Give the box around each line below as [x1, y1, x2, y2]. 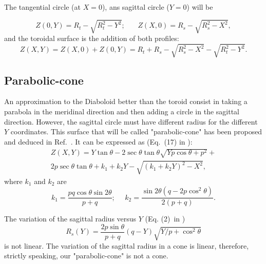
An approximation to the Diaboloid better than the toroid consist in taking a [4, 96, 248, 107]
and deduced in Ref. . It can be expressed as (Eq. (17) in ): [4, 136, 193, 147]
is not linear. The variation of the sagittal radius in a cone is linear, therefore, [4, 240, 249, 251]
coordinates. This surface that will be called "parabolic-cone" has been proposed [10, 126, 262, 137]
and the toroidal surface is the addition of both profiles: [4, 33, 179, 44]
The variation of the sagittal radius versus [4, 213, 137, 224]
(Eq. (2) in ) [145, 213, 185, 224]
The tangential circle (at [4, 2, 81, 12]
